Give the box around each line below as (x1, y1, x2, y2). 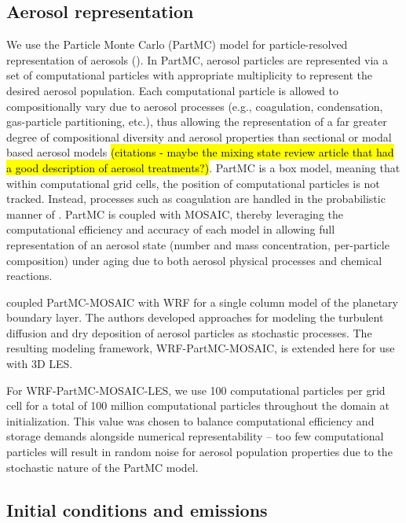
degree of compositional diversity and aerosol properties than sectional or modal (6, 128, 392, 145)
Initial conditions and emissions (6, 497, 268, 521)
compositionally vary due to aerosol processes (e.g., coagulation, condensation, (6, 98, 383, 114)
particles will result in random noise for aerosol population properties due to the (6, 444, 393, 460)
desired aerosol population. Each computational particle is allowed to (6, 82, 338, 98)
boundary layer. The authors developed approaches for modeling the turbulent (6, 309, 384, 326)
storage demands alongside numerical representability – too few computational (6, 428, 384, 444)
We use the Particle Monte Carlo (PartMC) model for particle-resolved (6, 36, 348, 53)
